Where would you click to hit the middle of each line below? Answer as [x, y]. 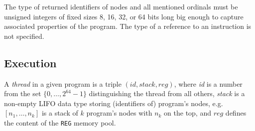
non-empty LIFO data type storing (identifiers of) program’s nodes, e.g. [114, 103]
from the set [23, 93]
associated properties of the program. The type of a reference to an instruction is [128, 26]
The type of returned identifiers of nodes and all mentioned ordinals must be [121, 6]
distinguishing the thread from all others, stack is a [167, 93]
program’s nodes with [119, 113]
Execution [30, 63]
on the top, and [188, 113]
